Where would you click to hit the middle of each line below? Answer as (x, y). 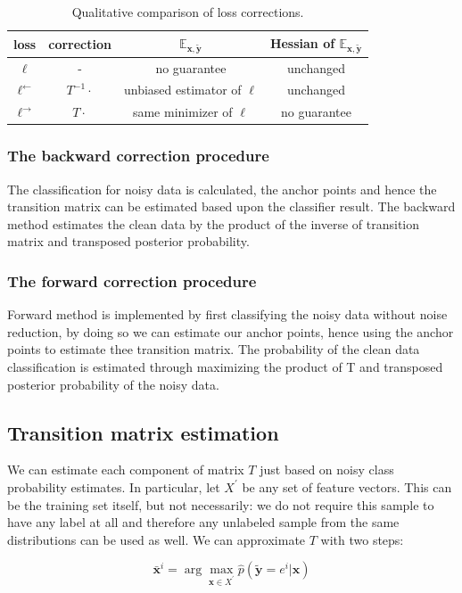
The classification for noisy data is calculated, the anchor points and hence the (222, 189)
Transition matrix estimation (143, 432)
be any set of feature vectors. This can (347, 486)
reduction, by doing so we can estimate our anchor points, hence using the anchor (231, 331)
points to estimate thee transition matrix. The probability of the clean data (214, 349)
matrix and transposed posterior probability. (128, 241)
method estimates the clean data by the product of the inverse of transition (214, 223)
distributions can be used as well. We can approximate (157, 539)
